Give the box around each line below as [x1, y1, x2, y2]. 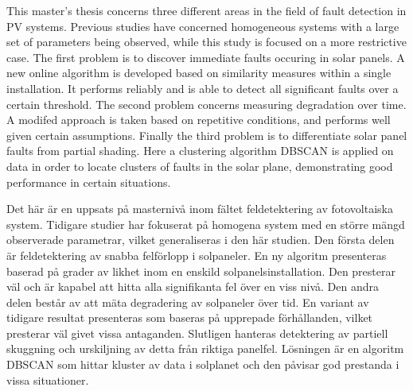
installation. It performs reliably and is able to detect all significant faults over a [6, 79, 399, 96]
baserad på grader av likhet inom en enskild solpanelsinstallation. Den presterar [6, 262, 395, 279]
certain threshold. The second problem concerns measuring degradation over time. [6, 95, 407, 112]
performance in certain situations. [6, 173, 171, 190]
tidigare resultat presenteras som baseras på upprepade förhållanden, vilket [6, 309, 373, 326]
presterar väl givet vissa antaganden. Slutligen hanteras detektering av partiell [6, 324, 388, 341]
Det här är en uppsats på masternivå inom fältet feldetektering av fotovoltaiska [6, 200, 393, 217]
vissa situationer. [6, 371, 89, 388]
